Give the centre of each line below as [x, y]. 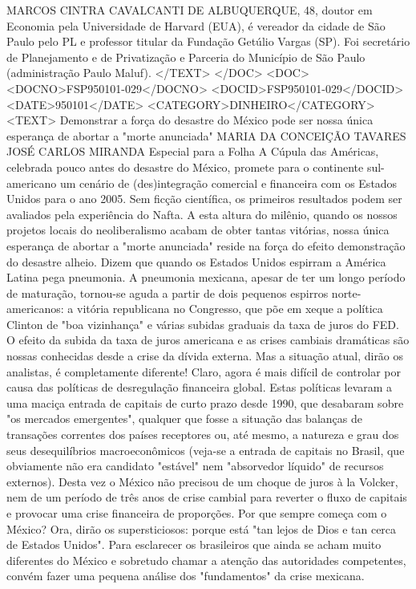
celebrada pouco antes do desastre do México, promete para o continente [185, 167]
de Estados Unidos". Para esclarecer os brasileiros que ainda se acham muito [194, 544]
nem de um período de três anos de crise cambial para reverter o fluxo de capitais [207, 497]
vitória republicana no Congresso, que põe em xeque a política [230, 309]
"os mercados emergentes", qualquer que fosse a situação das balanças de [184, 418]
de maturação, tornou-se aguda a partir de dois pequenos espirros [168, 292]
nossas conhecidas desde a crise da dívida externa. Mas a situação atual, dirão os [205, 356]
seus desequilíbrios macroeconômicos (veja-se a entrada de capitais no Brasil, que [206, 450]
